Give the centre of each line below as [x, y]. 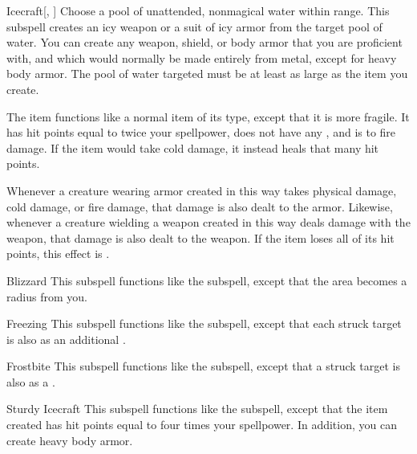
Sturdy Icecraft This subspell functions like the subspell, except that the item [197, 409]
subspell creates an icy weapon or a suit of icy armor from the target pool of [194, 26]
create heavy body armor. [70, 440]
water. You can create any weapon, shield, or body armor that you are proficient [204, 42]
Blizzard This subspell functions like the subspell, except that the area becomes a [207, 280]
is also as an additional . [66, 339]
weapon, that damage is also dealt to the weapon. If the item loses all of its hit [200, 237]
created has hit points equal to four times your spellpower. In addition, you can [202, 425]
